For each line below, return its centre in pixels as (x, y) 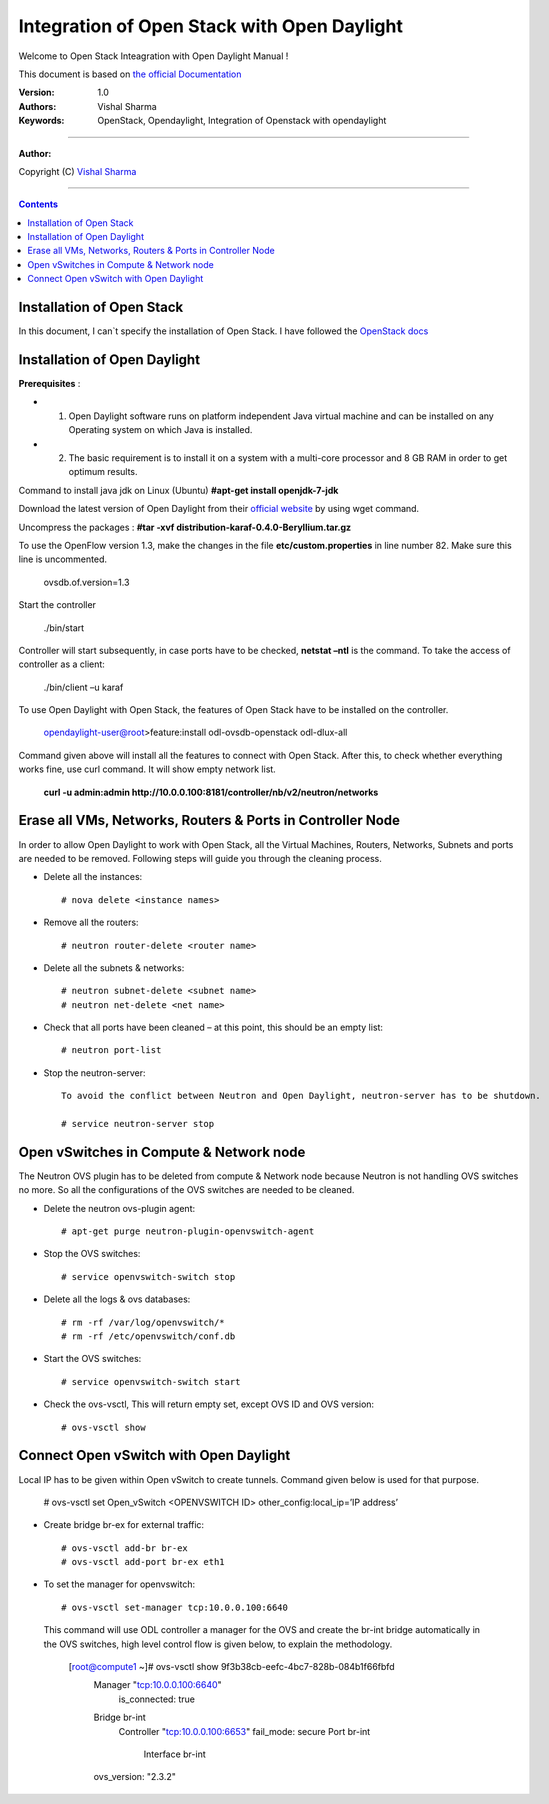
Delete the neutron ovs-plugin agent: (119, 1208)
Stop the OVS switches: (92, 1254)
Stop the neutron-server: (94, 1072)
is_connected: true (156, 1699)
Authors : (37, 106)
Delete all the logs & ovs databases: (117, 1299)
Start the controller (57, 605)
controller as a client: (61, 664)
